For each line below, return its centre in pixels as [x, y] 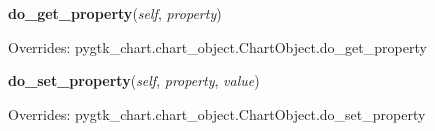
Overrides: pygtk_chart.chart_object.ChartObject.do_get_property [217, 46]
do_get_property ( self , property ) [115, 13]
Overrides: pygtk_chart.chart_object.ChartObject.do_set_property [217, 113]
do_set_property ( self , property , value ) [134, 80]
